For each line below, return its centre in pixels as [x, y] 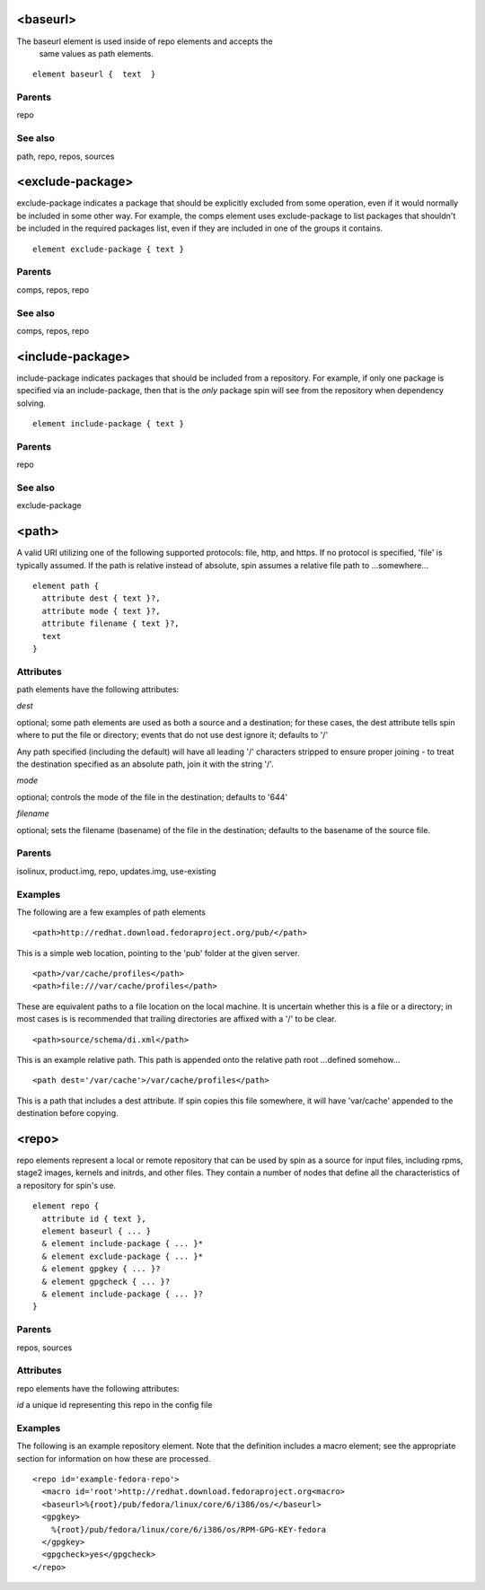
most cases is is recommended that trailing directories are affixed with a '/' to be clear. [176, 1019]
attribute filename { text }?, [110, 624]
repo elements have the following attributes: [98, 1388]
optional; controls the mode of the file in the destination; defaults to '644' [152, 797]
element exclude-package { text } [108, 249]
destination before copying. [67, 1113]
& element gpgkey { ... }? [101, 1269]
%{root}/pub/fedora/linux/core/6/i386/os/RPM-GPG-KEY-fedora [189, 1529]
